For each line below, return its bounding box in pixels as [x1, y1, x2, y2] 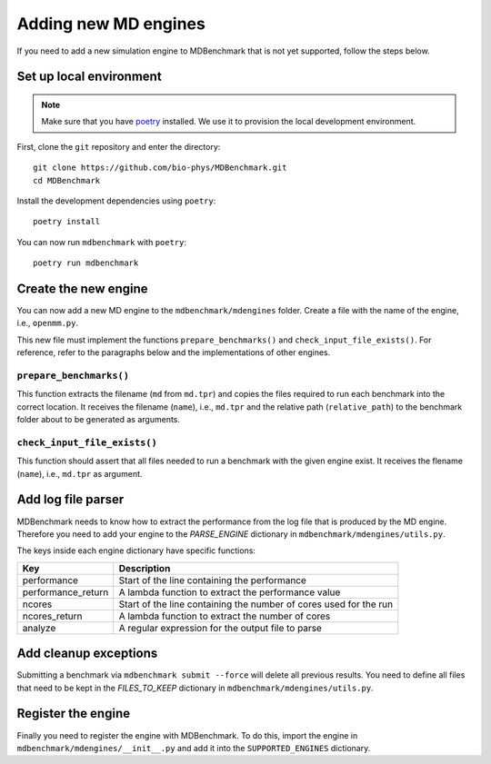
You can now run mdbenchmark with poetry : [16, 236, 186, 247]
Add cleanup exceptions [16, 646, 158, 661]
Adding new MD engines [16, 14, 206, 34]
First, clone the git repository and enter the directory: [16, 141, 221, 152]
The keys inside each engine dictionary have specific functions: [16, 545, 256, 556]
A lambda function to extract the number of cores [118, 610, 331, 622]
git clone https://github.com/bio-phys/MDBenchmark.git [33, 163, 287, 173]
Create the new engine [16, 281, 148, 296]
